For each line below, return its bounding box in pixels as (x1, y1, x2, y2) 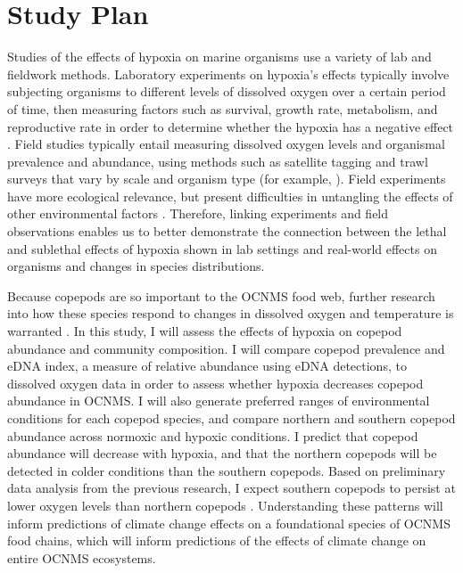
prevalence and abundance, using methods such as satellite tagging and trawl (7, 151, 428, 170)
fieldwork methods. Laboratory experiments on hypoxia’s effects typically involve (7, 64, 450, 83)
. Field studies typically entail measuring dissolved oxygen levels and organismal (7, 135, 445, 153)
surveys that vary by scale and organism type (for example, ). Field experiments (7, 169, 446, 188)
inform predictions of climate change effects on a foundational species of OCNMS (7, 513, 451, 532)
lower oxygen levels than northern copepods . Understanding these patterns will (7, 495, 443, 514)
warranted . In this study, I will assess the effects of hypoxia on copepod (7, 322, 402, 340)
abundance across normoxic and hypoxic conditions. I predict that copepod (7, 426, 418, 445)
